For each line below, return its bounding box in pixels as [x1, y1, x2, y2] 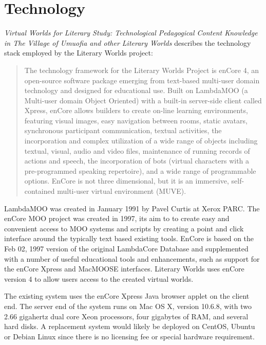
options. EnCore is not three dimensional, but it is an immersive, [24, 175, 229, 186]
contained [24, 186, 55, 196]
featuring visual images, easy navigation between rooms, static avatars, [24, 115, 248, 125]
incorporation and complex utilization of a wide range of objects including [24, 135, 258, 146]
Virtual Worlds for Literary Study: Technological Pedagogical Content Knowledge [4, 27, 258, 38]
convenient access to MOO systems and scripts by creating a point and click [4, 223, 244, 233]
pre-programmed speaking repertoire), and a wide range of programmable [24, 165, 256, 176]
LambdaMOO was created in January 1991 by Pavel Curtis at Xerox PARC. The [4, 203, 260, 213]
